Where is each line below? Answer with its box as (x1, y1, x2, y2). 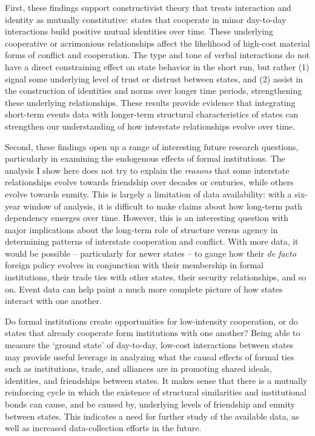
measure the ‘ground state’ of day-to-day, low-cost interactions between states (5, 339, 294, 351)
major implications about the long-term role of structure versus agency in (5, 223, 278, 236)
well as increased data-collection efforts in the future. (5, 421, 202, 434)
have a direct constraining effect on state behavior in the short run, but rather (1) (5, 60, 310, 73)
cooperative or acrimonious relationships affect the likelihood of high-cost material (5, 36, 310, 49)
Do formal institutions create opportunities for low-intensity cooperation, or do (5, 314, 298, 327)
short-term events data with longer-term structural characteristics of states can (5, 108, 299, 121)
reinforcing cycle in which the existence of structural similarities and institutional (5, 386, 307, 398)
